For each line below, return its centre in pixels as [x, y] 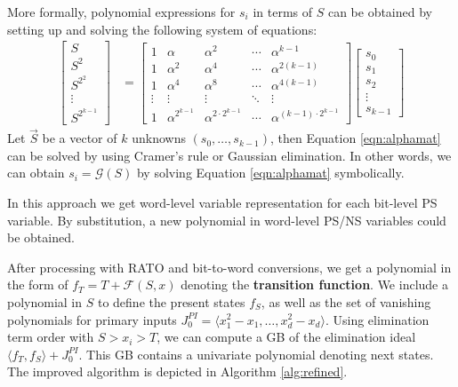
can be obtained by [380, 12]
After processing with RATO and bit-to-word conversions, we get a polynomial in [229, 267]
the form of [38, 284]
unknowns [159, 138]
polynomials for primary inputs [92, 319]
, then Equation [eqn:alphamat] [355, 138]
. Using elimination [377, 319]
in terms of [283, 12]
